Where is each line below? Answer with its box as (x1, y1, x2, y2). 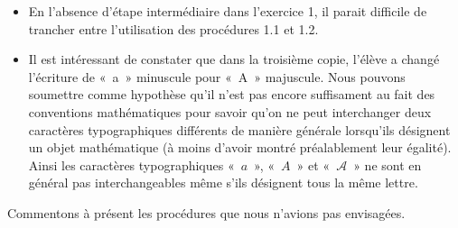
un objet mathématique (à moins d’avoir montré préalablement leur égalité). (28, 138, 452, 157)
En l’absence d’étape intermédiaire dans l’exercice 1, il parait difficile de (28, 2, 427, 20)
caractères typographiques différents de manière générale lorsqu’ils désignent (28, 120, 451, 139)
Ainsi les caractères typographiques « (28, 155, 235, 174)
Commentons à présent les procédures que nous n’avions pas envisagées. (7, 203, 406, 222)
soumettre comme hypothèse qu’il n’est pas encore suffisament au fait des (28, 85, 435, 104)
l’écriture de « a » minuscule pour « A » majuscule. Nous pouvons (28, 67, 406, 86)
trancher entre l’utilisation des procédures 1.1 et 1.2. (28, 19, 319, 38)
